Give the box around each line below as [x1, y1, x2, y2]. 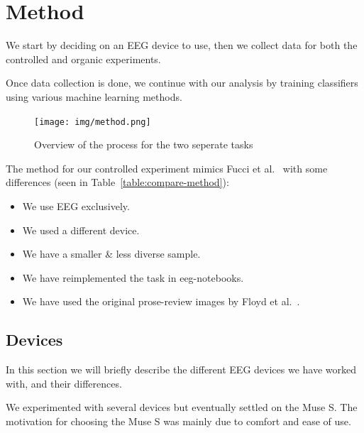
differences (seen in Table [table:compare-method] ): [6, 175, 229, 190]
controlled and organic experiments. [6, 51, 161, 66]
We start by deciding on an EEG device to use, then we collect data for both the [6, 38, 358, 53]
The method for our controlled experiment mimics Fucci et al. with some [6, 160, 328, 175]
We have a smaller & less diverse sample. [22, 246, 201, 261]
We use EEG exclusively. [22, 198, 130, 213]
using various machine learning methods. [6, 89, 182, 104]
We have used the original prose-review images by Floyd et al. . [22, 294, 300, 309]
